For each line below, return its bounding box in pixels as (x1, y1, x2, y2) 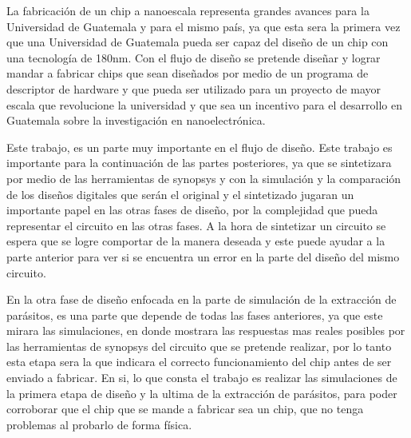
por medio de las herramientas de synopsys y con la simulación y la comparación (6, 169, 401, 186)
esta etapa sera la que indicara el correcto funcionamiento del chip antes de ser (6, 353, 392, 370)
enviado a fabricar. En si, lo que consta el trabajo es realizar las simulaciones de (6, 369, 397, 386)
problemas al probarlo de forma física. (6, 416, 192, 432)
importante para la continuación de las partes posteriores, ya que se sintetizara (6, 154, 392, 171)
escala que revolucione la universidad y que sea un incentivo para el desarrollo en (6, 96, 402, 113)
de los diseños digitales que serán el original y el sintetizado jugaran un (6, 185, 354, 202)
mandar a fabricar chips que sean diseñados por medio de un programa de (6, 65, 369, 82)
